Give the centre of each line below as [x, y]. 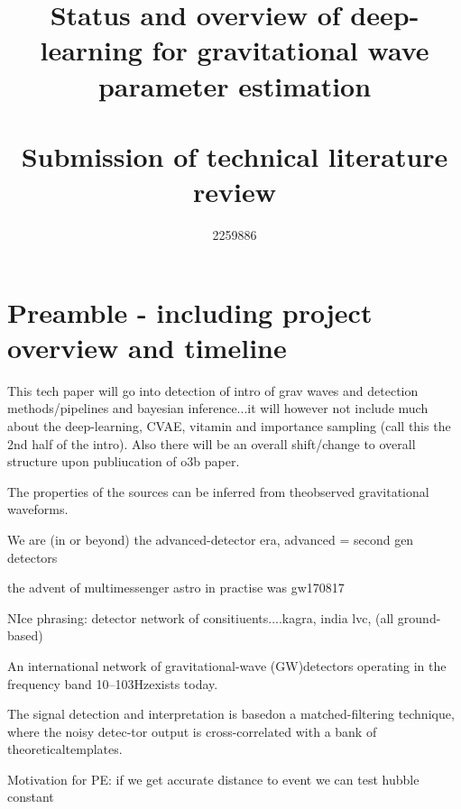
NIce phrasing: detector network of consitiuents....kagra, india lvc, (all [201, 617]
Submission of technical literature [235, 156]
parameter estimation [235, 85]
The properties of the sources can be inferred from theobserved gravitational [218, 491]
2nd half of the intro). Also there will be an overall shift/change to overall [212, 443]
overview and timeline [147, 347]
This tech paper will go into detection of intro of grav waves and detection [213, 390]
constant [31, 797]
